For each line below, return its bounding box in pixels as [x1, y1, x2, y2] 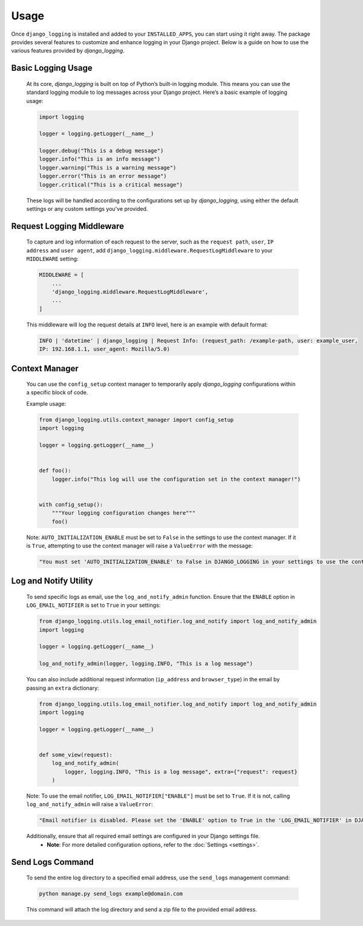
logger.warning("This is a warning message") [39, 164, 177, 171]
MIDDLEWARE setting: [26, 255, 79, 263]
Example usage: [26, 400, 67, 407]
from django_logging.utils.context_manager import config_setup [39, 416, 234, 423]
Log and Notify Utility [11, 576, 93, 586]
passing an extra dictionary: [26, 684, 99, 692]
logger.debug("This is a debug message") [39, 147, 164, 154]
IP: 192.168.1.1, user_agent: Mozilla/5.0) [39, 346, 171, 352]
